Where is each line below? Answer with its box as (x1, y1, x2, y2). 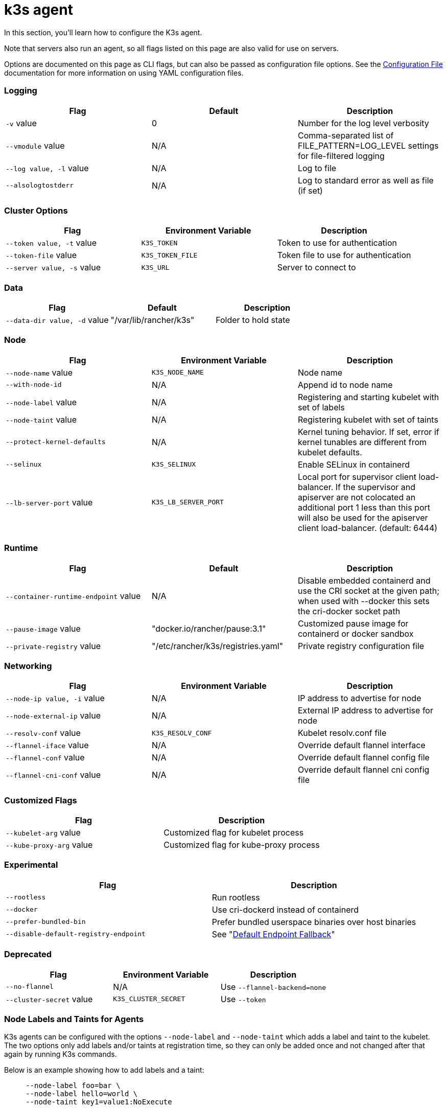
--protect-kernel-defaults (6, 438, 106, 446)
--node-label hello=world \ (26, 1090, 138, 1098)
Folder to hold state (216, 315, 290, 325)
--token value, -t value (6, 238, 97, 248)
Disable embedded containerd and (297, 575, 431, 586)
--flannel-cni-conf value (6, 770, 101, 780)
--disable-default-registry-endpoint (6, 930, 146, 938)
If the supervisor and (335, 481, 416, 492)
